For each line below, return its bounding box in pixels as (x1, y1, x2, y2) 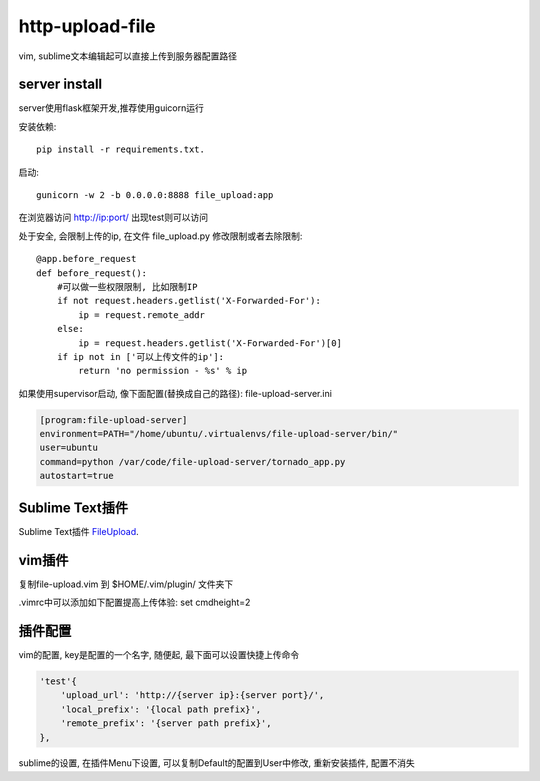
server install (18, 76, 103, 93)
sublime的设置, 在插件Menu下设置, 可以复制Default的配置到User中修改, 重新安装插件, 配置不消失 (18, 757, 415, 769)
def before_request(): (36, 267, 148, 279)
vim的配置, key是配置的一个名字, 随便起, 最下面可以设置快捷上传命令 (18, 648, 300, 660)
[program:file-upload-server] (39, 414, 188, 425)
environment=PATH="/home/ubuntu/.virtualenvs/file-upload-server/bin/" (39, 428, 399, 440)
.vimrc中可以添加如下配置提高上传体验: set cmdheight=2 (18, 596, 251, 609)
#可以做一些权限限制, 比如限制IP (56, 281, 198, 292)
